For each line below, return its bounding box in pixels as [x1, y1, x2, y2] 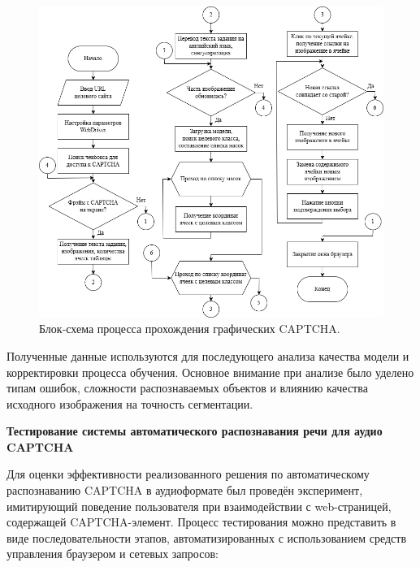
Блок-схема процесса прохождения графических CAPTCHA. [39, 320, 340, 337]
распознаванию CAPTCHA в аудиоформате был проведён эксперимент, [6, 482, 363, 499]
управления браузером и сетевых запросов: [6, 545, 219, 562]
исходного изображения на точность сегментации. [6, 395, 253, 412]
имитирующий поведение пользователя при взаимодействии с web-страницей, [6, 497, 392, 514]
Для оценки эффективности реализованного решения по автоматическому [6, 465, 370, 483]
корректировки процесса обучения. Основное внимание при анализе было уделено [6, 363, 414, 380]
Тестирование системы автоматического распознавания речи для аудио [6, 422, 383, 439]
